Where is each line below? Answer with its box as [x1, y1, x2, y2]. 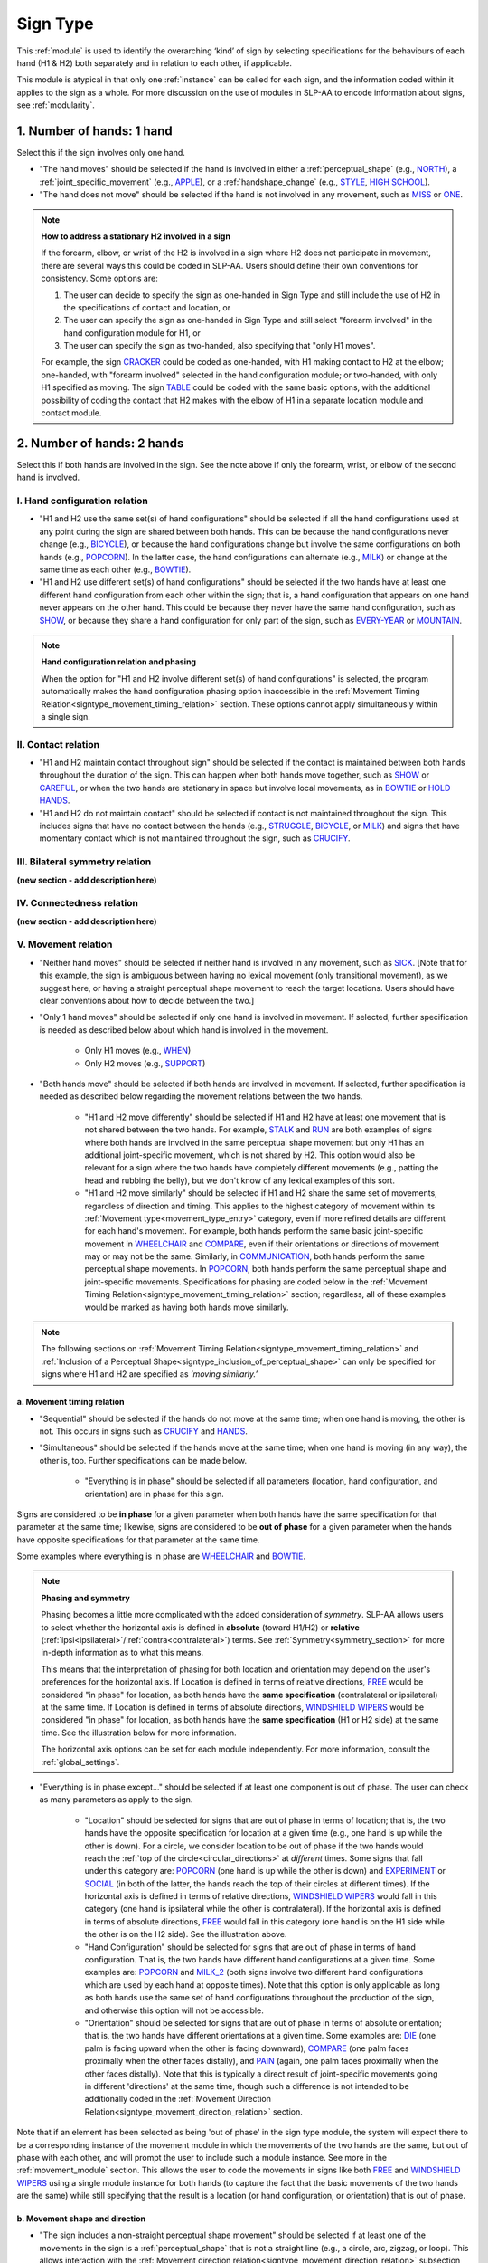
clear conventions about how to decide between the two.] [39, 996, 255, 1007]
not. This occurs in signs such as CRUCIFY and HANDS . [39, 1426, 248, 1437]
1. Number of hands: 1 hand [16, 123, 174, 138]
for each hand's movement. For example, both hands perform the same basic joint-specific [84, 1226, 424, 1237]
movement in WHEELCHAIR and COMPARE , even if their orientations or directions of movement [84, 1238, 440, 1249]
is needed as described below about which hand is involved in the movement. [39, 1024, 329, 1036]
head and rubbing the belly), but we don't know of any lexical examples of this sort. [84, 1175, 395, 1186]
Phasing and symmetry [41, 1592, 131, 1603]
